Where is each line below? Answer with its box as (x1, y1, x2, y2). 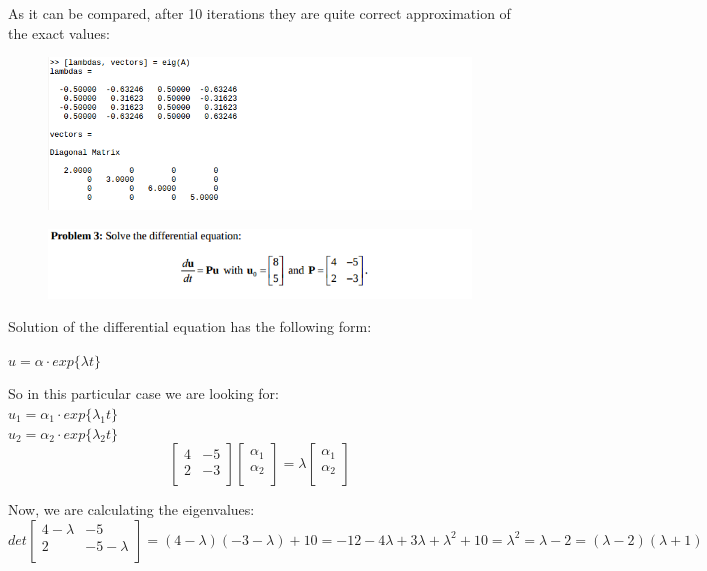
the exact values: (8, 22, 110, 43)
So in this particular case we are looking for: (8, 383, 279, 404)
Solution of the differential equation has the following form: (8, 316, 372, 337)
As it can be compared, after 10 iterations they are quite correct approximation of (8, 3, 511, 23)
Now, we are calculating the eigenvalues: (8, 499, 255, 520)
